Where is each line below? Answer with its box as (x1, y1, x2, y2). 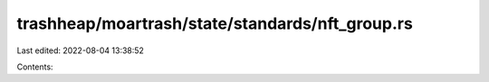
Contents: (16, 61, 53, 72)
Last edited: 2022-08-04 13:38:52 (16, 45, 145, 56)
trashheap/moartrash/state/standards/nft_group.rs (16, 14, 414, 33)
